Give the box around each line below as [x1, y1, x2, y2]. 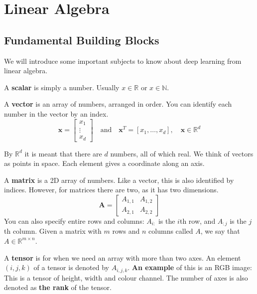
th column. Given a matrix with [4, 226, 102, 236]
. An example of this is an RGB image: [128, 262, 252, 273]
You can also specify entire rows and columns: [4, 215, 144, 226]
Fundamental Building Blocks [4, 32, 159, 47]
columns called [148, 226, 193, 236]
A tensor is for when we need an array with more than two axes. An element [4, 252, 241, 263]
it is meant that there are [24, 148, 102, 158]
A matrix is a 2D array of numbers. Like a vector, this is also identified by [4, 174, 234, 185]
